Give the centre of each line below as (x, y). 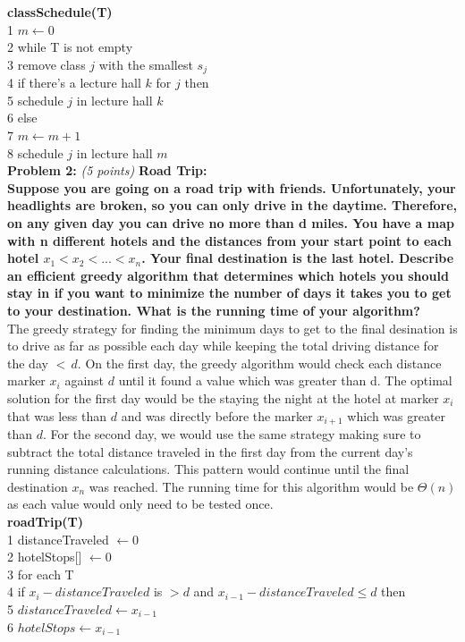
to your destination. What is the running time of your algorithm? (214, 310)
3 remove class (46, 64)
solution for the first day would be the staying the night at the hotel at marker (223, 397)
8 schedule (35, 152)
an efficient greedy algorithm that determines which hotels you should (228, 275)
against (85, 380)
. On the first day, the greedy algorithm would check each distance (259, 363)
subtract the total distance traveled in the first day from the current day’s (210, 451)
